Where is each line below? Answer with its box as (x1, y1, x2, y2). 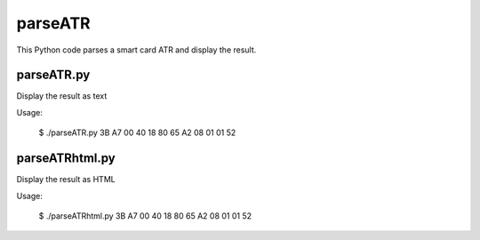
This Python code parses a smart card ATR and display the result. (16, 44, 257, 55)
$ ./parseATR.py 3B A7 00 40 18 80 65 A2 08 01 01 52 (38, 127, 236, 138)
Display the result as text (16, 91, 108, 101)
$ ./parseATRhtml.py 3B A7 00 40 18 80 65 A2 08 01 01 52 (38, 210, 252, 221)
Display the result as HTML (16, 174, 116, 185)
